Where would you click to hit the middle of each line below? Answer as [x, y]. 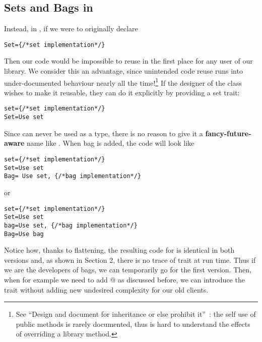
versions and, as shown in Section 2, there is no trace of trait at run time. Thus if [130, 260]
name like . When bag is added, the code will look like [111, 143]
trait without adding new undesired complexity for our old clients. [106, 289]
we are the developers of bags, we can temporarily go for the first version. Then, [128, 270]
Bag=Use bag [24, 234]
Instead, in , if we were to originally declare [71, 28]
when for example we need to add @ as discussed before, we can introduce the [124, 279]
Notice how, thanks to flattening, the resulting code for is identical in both [119, 250]
